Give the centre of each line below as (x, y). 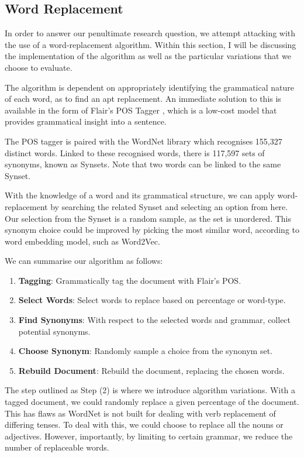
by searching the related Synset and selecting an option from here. (169, 206)
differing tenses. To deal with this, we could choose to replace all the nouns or (144, 425)
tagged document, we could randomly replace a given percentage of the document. (152, 402)
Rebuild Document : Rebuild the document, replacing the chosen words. (151, 370)
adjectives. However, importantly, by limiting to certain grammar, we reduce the (149, 436)
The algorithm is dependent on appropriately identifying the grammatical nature (149, 87)
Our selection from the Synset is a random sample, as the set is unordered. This (148, 218)
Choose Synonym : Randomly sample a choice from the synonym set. (145, 351)
